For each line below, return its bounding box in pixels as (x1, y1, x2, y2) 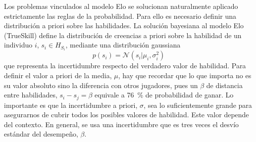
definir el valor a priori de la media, (4, 70, 112, 81)
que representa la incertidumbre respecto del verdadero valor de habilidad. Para (4, 60, 246, 71)
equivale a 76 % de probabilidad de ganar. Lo (95, 90, 234, 100)
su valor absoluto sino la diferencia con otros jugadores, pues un (4, 80, 198, 90)
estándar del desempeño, (4, 129, 78, 139)
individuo (4, 40, 33, 50)
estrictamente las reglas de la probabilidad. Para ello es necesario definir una (4, 10, 237, 21)
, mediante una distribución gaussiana (65, 40, 181, 50)
